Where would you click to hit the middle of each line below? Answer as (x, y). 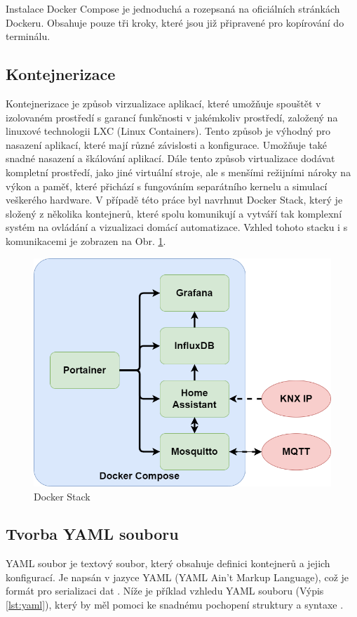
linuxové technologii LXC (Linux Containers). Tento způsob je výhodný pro (168, 131)
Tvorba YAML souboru (92, 534)
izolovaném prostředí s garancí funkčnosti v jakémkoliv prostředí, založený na (172, 117)
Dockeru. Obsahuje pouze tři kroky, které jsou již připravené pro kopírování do (175, 22)
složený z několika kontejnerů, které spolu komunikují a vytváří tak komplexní (174, 213)
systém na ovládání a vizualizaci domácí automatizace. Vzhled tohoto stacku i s (177, 227)
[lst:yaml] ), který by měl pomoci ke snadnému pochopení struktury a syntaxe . (175, 605)
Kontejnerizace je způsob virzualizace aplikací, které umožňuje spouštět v (163, 103)
